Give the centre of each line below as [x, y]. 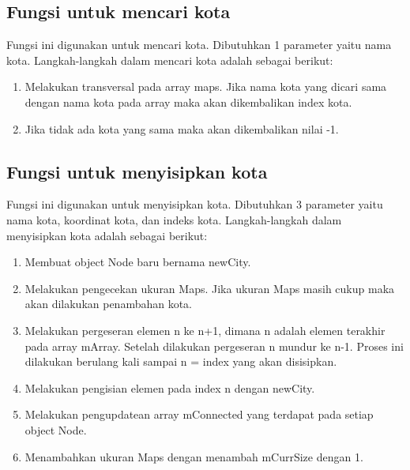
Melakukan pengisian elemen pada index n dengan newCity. [170, 387]
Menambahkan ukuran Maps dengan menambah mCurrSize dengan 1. [194, 456]
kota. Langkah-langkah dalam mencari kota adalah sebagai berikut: [170, 60]
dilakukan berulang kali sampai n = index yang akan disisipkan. [181, 361]
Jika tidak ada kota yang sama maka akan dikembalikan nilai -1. [182, 128]
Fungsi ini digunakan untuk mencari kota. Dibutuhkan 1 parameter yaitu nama [199, 45]
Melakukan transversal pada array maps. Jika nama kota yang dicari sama [206, 86]
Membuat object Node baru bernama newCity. [138, 262]
